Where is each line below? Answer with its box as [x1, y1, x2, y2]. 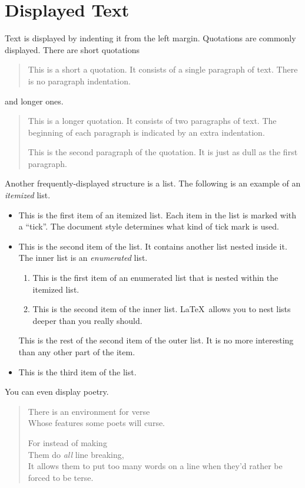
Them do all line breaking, [28, 448, 124, 460]
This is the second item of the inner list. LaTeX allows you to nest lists [32, 303, 291, 315]
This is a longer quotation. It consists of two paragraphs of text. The [28, 114, 277, 127]
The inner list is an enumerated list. [18, 251, 148, 264]
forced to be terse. [28, 471, 94, 483]
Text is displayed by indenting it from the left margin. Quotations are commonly [5, 32, 296, 44]
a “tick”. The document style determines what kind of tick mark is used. [18, 220, 279, 232]
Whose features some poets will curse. [28, 417, 165, 429]
